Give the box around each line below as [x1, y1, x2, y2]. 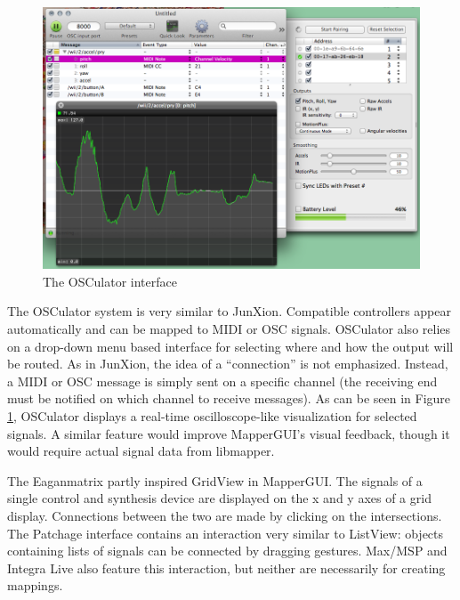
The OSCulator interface [43, 272, 177, 290]
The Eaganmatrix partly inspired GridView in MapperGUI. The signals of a [7, 471, 423, 490]
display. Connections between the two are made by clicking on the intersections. [7, 506, 442, 524]
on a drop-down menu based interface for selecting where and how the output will [7, 336, 454, 355]
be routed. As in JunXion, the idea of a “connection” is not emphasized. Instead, [7, 354, 448, 373]
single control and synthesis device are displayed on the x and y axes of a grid [7, 489, 432, 507]
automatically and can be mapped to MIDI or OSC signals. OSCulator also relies [7, 320, 451, 338]
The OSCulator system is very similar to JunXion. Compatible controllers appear [7, 302, 452, 320]
